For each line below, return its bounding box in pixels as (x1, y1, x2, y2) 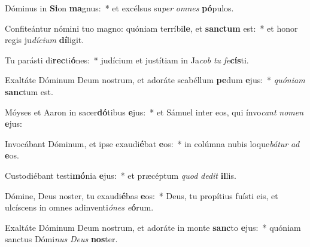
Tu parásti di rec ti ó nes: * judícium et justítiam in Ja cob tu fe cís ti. (5, 53, 249, 66)
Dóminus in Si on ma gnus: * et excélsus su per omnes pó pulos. (5, 2, 234, 14)
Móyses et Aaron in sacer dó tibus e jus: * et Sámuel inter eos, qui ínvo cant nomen (5, 105, 304, 118)
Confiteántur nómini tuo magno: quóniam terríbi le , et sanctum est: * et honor (5, 22, 298, 34)
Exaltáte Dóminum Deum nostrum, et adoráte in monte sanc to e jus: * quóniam (5, 221, 301, 233)
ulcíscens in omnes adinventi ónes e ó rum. (5, 201, 154, 214)
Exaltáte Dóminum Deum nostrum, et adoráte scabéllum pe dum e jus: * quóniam (5, 74, 305, 86)
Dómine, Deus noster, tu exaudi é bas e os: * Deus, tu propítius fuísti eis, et (5, 189, 278, 202)
